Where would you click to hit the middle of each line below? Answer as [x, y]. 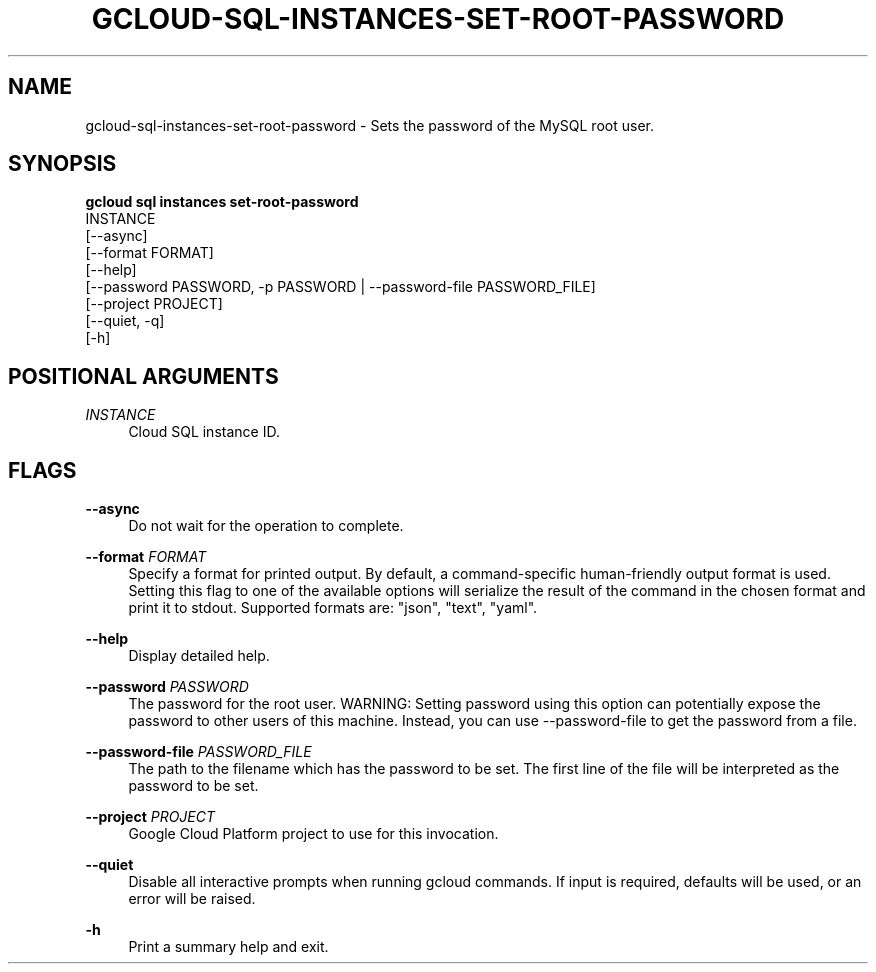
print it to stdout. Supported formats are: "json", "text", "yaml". [333, 608]
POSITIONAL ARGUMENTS [143, 376]
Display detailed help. [199, 656]
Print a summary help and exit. [228, 947]
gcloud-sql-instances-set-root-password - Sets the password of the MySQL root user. [369, 125]
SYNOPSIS [62, 164]
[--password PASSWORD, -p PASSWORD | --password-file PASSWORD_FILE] [340, 287]
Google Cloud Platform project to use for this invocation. [313, 834]
